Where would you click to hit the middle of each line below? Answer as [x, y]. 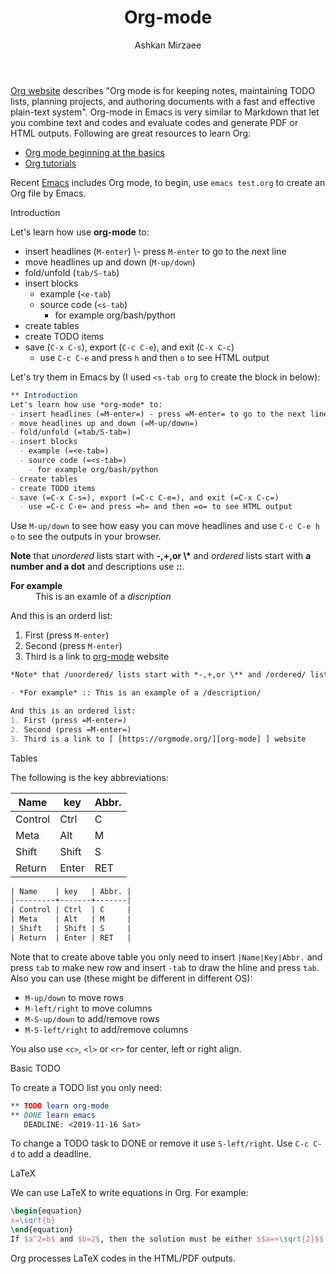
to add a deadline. [54, 1154]
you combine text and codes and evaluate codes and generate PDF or [154, 122]
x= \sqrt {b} [33, 1221]
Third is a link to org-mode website [97, 657]
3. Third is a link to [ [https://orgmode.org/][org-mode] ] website [158, 739]
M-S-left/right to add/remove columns [106, 1029]
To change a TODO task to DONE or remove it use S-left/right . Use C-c [160, 1143]
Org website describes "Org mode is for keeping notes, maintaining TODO [163, 90]
